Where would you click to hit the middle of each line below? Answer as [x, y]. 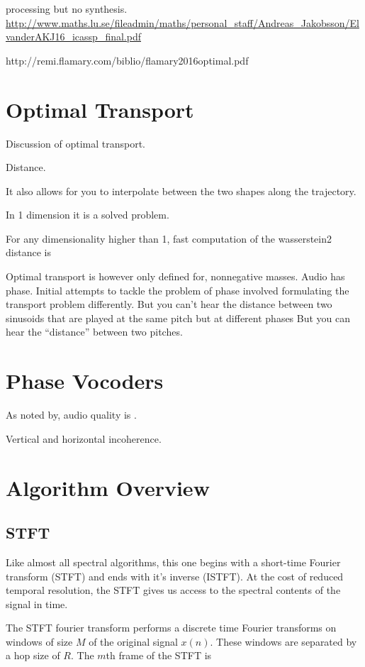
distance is [28, 252]
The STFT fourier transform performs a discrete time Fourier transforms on [171, 628]
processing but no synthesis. [67, 9]
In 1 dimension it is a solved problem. [88, 215]
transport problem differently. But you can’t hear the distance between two [169, 304]
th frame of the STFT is [159, 655]
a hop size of [33, 655]
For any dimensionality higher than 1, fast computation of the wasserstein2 [169, 238]
